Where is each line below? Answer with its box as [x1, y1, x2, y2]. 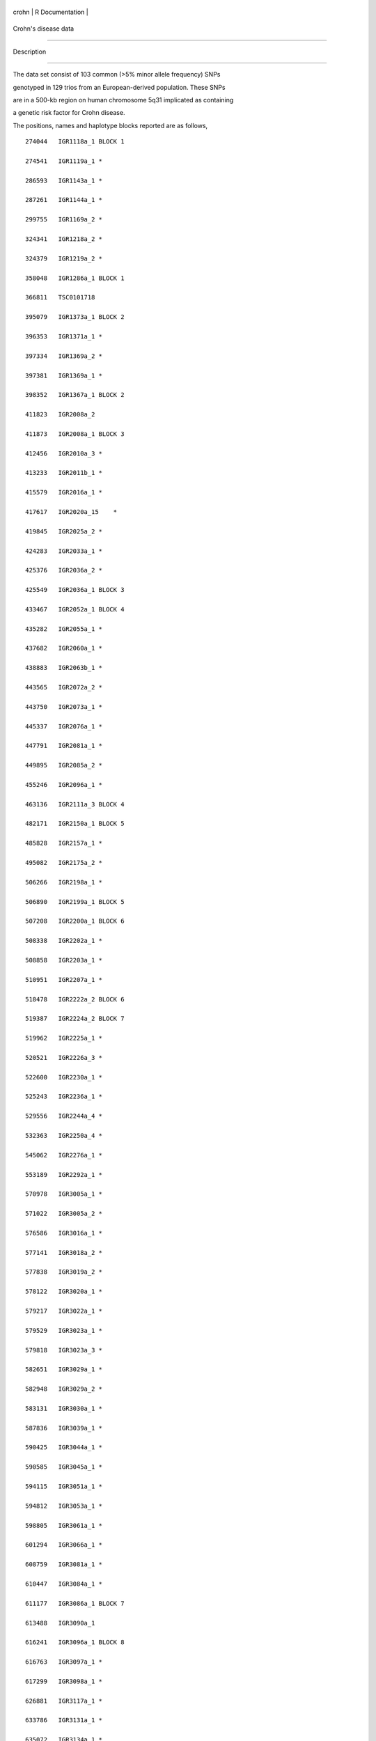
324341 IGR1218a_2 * [25, 235, 103, 243]
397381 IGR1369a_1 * [25, 371, 103, 380]
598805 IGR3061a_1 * [25, 1522, 103, 1529]
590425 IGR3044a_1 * [25, 1444, 103, 1451]
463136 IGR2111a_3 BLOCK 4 [25, 800, 125, 808]
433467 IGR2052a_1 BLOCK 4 [25, 605, 125, 613]
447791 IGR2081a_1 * [25, 742, 103, 750]
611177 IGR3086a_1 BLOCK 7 [25, 1599, 125, 1607]
